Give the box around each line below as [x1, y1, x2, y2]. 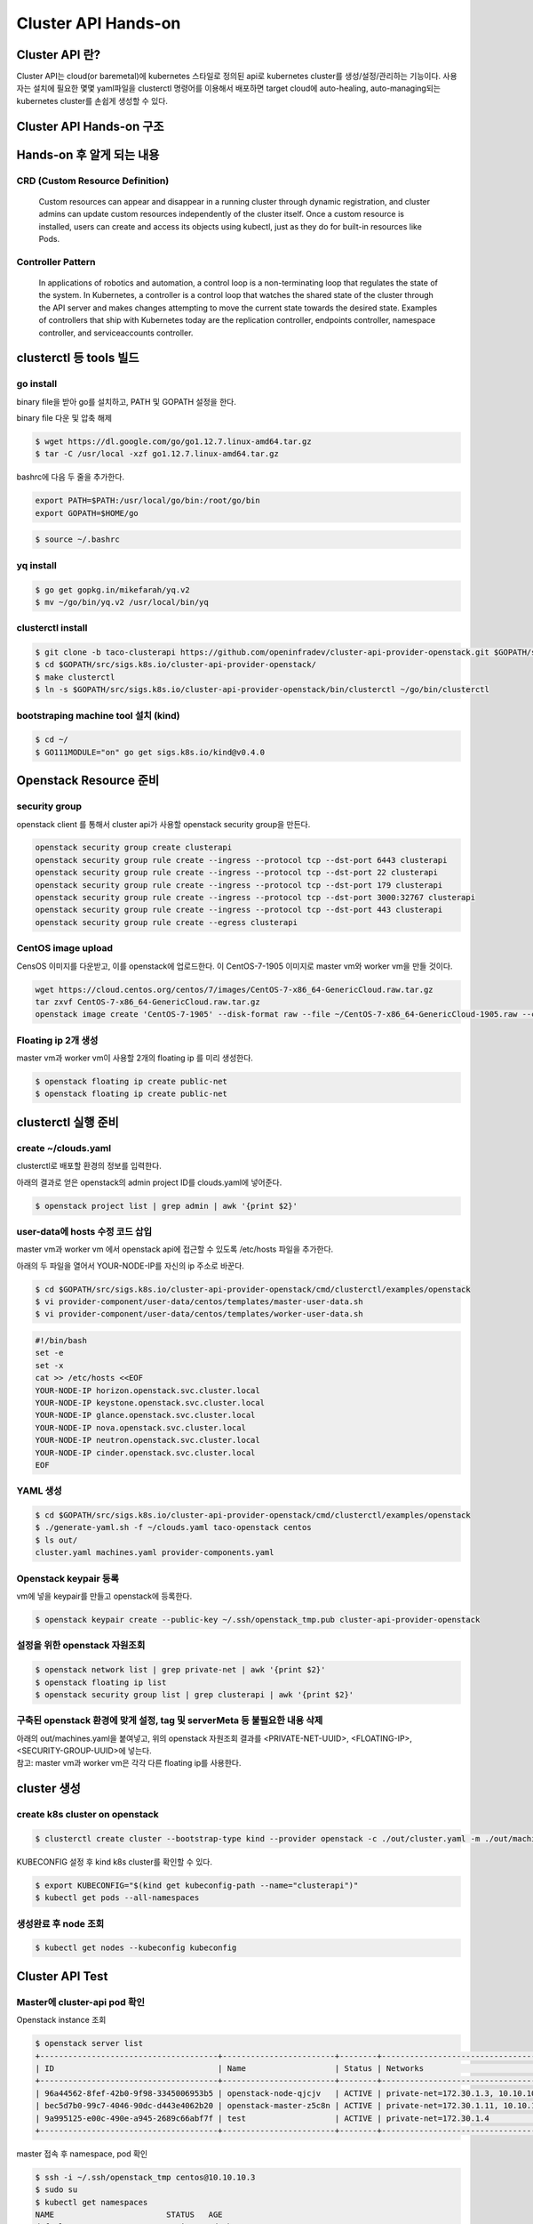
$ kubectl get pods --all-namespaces [35, 1893, 200, 1903]
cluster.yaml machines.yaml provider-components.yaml [35, 1548, 274, 1558]
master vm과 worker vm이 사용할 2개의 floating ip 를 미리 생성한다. [16, 1052, 253, 1063]
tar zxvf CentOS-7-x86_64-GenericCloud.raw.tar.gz [35, 996, 261, 1007]
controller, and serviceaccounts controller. [38, 327, 194, 338]
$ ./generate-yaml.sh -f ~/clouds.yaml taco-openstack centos [35, 1522, 312, 1533]
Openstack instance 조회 [16, 2015, 107, 2026]
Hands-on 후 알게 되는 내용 [16, 147, 160, 162]
